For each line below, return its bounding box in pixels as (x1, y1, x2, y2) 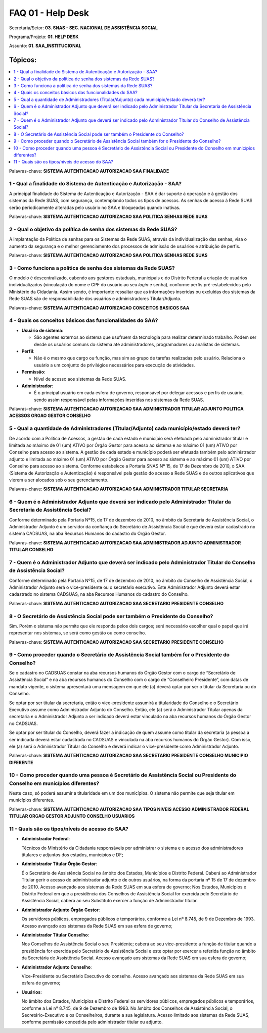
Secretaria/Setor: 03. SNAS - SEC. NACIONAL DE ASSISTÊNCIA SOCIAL (9, 25, 158, 31)
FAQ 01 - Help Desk (9, 7, 89, 18)
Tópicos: (9, 56, 37, 64)
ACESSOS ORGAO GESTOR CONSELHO (9, 413, 91, 418)
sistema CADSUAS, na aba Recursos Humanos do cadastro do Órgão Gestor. (9, 530, 166, 537)
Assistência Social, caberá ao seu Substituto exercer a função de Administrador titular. (21, 898, 198, 904)
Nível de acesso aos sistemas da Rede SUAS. (34, 376, 127, 382)
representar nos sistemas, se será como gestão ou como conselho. (9, 630, 146, 636)
